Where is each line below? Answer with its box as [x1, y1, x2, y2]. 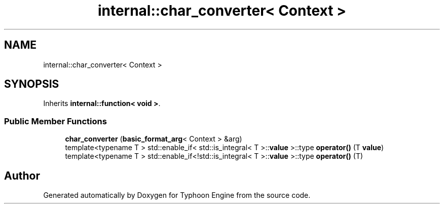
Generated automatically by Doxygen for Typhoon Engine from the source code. [43, 191, 311, 200]
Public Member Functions [4, 116, 107, 126]
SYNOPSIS [4, 78, 59, 91]
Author [4, 169, 40, 182]
